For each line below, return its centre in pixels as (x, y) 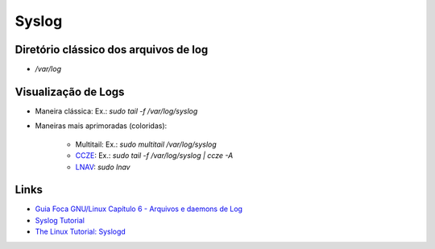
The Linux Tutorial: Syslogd (81, 232)
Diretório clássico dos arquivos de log (112, 50)
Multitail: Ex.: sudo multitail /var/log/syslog (146, 144)
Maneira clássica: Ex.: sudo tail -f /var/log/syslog (116, 111)
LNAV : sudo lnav (103, 167)
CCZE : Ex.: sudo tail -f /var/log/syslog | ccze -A (154, 156)
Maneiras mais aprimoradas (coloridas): (101, 126)
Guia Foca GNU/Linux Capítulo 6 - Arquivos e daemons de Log (139, 209)
